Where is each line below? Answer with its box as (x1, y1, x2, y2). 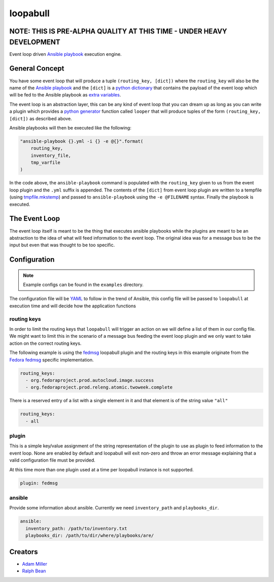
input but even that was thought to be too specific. (9, 242, 115, 248)
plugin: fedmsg (20, 480, 58, 486)
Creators (9, 547, 38, 556)
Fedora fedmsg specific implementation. (9, 357, 94, 363)
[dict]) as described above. (9, 115, 72, 121)
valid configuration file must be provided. (9, 457, 96, 463)
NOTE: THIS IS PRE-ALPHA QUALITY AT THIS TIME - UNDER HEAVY (9, 27, 227, 36)
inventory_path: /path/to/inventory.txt (25, 526, 127, 531)
